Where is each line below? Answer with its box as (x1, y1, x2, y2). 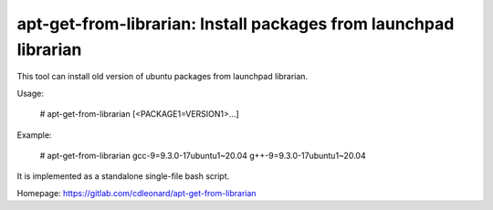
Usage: (16, 88, 45, 99)
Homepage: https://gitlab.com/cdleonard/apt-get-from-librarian (16, 187, 257, 198)
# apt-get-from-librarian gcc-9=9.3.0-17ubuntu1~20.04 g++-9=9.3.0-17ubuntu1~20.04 (39, 150, 366, 161)
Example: (16, 129, 52, 141)
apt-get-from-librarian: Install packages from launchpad (16, 14, 455, 34)
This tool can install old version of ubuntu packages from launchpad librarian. (16, 71, 309, 82)
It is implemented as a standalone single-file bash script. (16, 171, 230, 182)
